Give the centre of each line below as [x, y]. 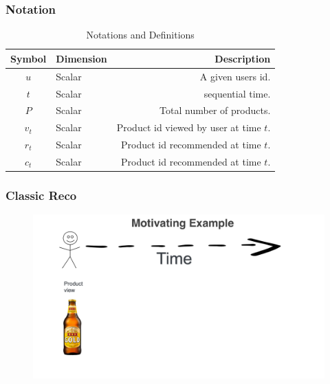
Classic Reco [41, 195]
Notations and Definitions [140, 35]
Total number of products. [215, 110]
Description [243, 58]
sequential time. [237, 93]
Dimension [81, 58]
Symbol [29, 58]
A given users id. [235, 76]
